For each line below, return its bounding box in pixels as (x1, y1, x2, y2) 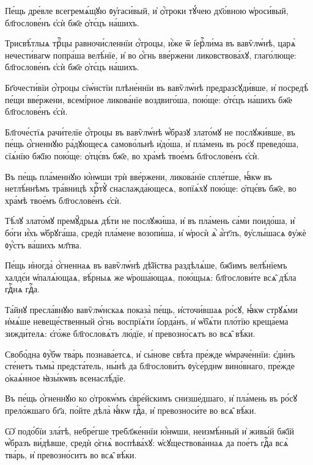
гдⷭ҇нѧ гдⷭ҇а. (5, 283, 40, 295)
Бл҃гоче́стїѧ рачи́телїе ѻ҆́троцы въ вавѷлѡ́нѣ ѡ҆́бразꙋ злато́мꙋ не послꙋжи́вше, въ (5, 125, 295, 138)
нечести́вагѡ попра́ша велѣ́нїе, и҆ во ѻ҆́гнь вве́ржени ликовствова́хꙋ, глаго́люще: (5, 48, 296, 61)
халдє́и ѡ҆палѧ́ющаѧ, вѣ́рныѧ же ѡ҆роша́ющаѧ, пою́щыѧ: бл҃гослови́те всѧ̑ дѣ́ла (5, 270, 296, 283)
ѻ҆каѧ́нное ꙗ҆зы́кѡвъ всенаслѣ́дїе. (5, 371, 126, 384)
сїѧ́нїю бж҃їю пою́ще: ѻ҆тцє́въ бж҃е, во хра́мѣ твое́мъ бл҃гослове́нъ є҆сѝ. (5, 149, 260, 162)
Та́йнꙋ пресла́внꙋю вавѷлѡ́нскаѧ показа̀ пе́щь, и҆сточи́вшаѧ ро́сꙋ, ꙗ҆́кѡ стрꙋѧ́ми (5, 303, 298, 315)
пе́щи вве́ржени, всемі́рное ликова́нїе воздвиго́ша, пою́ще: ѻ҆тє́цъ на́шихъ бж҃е (5, 93, 293, 106)
